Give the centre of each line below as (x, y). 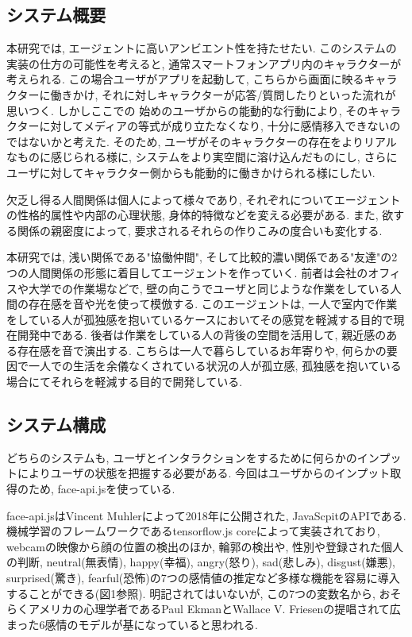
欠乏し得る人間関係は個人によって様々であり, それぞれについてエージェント (204, 199)
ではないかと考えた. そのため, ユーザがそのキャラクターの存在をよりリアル (202, 141)
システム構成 (56, 425)
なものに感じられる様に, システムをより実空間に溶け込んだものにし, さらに (202, 157)
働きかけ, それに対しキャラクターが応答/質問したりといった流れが (223, 94)
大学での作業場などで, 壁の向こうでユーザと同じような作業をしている (209, 288)
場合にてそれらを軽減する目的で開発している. (125, 382)
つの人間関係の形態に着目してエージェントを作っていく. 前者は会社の (187, 272)
